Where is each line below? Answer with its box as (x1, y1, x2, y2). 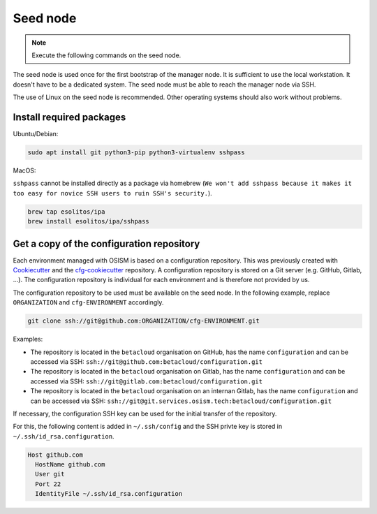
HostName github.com (35, 461, 105, 469)
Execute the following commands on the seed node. (31, 51, 182, 59)
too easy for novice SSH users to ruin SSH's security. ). (13, 189, 212, 197)
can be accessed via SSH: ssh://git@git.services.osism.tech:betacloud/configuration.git (30, 397, 332, 405)
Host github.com (27, 450, 84, 459)
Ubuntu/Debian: (13, 130, 59, 138)
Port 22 (35, 480, 61, 488)
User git (35, 470, 65, 478)
